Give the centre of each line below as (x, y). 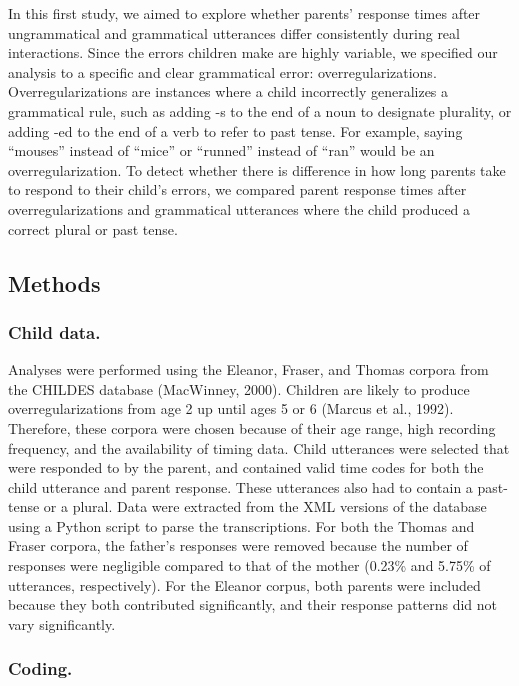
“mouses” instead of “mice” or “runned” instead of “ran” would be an (221, 150)
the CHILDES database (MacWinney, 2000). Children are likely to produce (239, 388)
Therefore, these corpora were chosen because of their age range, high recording (252, 427)
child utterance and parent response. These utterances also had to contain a (240, 486)
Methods (54, 282)
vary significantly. (62, 623)
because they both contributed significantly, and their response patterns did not (253, 604)
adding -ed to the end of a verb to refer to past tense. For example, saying (235, 130)
